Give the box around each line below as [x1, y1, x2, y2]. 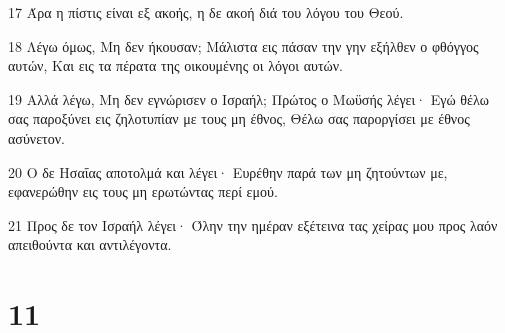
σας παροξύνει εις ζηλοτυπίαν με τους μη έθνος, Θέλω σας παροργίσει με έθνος [8, 108, 470, 129]
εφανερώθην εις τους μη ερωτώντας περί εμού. [8, 181, 278, 202]
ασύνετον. [8, 127, 65, 148]
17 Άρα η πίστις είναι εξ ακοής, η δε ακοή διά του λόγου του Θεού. [8, 2, 404, 22]
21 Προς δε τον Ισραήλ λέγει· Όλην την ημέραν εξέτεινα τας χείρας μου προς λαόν [8, 214, 498, 235]
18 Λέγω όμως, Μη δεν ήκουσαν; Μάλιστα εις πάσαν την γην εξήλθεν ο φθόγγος [8, 35, 479, 56]
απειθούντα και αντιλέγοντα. [8, 234, 172, 255]
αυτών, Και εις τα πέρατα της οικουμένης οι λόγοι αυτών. [8, 55, 344, 76]
